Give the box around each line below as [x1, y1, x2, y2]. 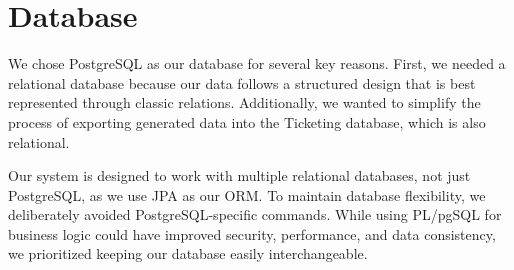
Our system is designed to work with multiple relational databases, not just [8, 165, 471, 186]
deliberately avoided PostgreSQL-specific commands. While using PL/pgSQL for [8, 204, 502, 225]
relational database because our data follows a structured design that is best [8, 72, 476, 93]
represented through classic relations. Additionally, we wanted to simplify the [8, 92, 481, 113]
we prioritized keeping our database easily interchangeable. [8, 243, 368, 264]
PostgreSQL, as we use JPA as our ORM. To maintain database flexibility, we [8, 184, 486, 205]
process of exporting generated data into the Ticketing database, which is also [8, 111, 486, 132]
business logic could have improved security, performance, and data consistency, [8, 223, 496, 244]
